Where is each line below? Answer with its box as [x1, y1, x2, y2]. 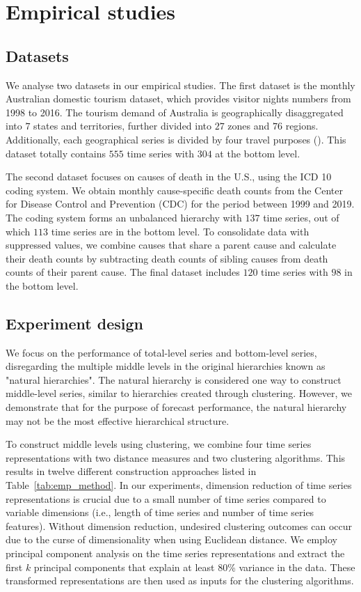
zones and [227, 118, 270, 133]
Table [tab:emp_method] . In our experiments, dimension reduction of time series [6, 478, 352, 492]
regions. [285, 118, 319, 133]
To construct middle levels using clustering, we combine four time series [6, 437, 312, 451]
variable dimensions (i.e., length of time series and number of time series [6, 505, 314, 520]
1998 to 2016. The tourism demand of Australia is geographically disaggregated [6, 104, 344, 119]
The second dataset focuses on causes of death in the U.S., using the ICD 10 [6, 169, 332, 184]
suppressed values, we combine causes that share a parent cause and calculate [6, 237, 337, 252]
